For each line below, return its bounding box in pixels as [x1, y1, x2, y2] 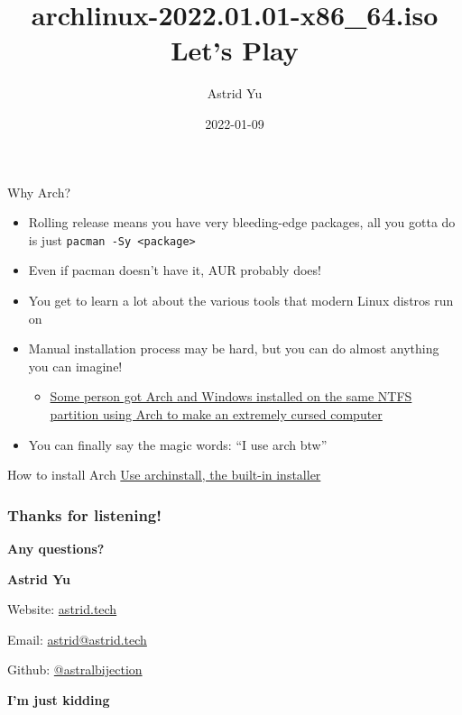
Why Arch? [7, 182, 71, 201]
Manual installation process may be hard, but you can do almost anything [28, 339, 439, 358]
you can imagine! [28, 356, 123, 375]
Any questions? [7, 538, 105, 557]
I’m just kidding [7, 690, 110, 709]
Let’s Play [171, 32, 299, 69]
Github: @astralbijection [7, 660, 143, 679]
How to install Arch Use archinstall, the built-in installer [7, 465, 321, 484]
